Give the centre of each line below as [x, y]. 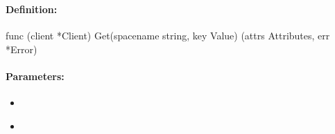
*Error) [22, 49]
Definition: [32, 9]
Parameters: [35, 76]
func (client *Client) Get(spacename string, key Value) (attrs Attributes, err [168, 36]
